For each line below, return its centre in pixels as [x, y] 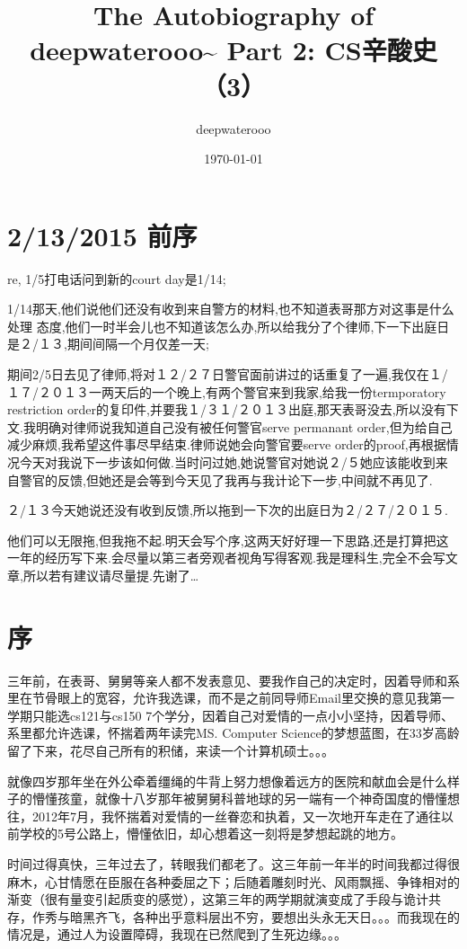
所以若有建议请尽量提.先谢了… [111, 575]
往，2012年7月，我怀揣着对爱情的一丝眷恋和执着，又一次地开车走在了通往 [224, 816]
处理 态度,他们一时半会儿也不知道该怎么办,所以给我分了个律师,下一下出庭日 [229, 326]
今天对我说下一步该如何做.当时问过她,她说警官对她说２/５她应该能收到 [227, 461]
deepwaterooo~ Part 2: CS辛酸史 [233, 50]
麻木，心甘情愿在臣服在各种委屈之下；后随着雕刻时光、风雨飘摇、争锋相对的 [233, 881]
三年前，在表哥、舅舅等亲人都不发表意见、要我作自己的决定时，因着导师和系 [233, 680]
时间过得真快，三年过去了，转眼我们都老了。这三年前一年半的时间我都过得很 [233, 864]
